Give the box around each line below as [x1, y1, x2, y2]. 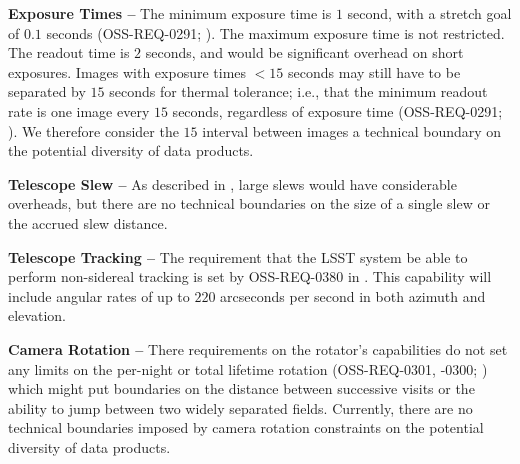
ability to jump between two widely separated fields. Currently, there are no [8, 397, 473, 418]
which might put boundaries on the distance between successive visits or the [8, 378, 475, 399]
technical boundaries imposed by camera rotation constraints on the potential [8, 417, 484, 438]
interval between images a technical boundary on [202, 120, 502, 141]
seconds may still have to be [288, 61, 461, 82]
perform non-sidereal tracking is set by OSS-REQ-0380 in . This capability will [8, 266, 492, 287]
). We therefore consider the [8, 120, 179, 141]
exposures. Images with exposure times [8, 61, 247, 82]
